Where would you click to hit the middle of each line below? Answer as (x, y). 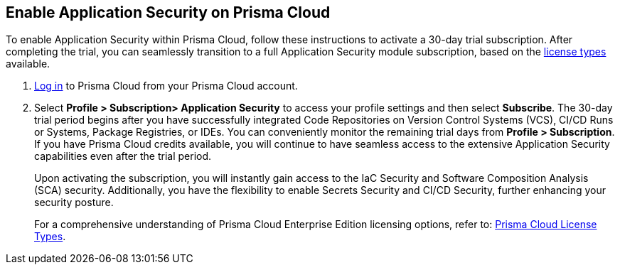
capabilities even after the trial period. (123, 156)
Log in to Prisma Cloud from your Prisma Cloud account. (166, 86)
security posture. (74, 202)
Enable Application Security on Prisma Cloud (168, 12)
